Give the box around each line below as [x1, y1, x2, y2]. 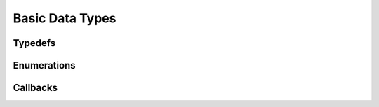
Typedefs [13, 37, 56, 49]
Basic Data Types [13, 10, 117, 26]
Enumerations [13, 59, 77, 71]
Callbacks [13, 82, 58, 94]
